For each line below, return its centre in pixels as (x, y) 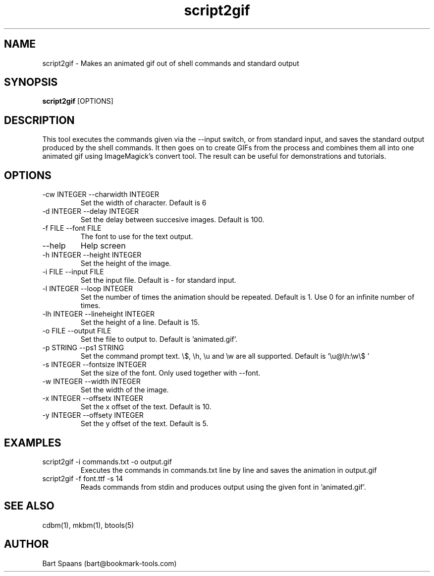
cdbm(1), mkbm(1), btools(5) (88, 525)
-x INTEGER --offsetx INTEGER (93, 398)
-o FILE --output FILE (77, 331)
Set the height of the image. (126, 263)
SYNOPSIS (31, 82)
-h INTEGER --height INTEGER (92, 255)
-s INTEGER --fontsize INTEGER (94, 365)
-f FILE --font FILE (72, 228)
